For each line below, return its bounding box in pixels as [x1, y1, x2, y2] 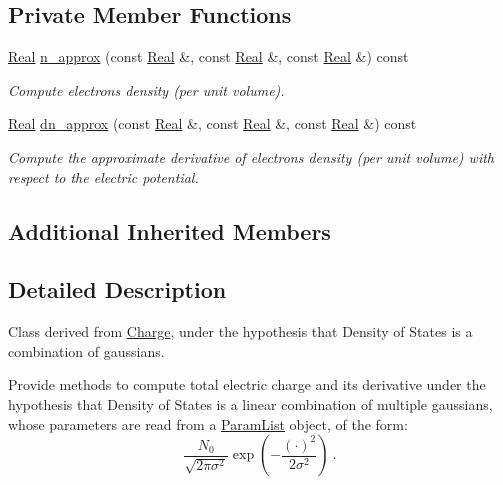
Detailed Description [8, 274, 227, 305]
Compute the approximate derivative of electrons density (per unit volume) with [8, 146, 494, 167]
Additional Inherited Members [8, 215, 331, 246]
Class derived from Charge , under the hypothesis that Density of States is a [8, 321, 473, 342]
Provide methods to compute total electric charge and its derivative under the [8, 374, 486, 395]
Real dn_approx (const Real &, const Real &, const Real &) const [8, 113, 417, 134]
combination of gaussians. [8, 340, 165, 361]
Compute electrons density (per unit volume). [8, 79, 285, 100]
